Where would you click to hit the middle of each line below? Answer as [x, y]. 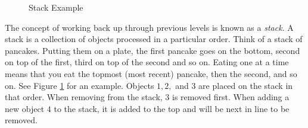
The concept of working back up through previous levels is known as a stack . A [149, 27]
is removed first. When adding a [231, 97]
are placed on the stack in [246, 85]
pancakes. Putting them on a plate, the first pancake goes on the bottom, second [153, 50]
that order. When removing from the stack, [84, 97]
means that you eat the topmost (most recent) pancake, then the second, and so [151, 73]
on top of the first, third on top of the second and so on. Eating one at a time [147, 62]
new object [25, 108]
